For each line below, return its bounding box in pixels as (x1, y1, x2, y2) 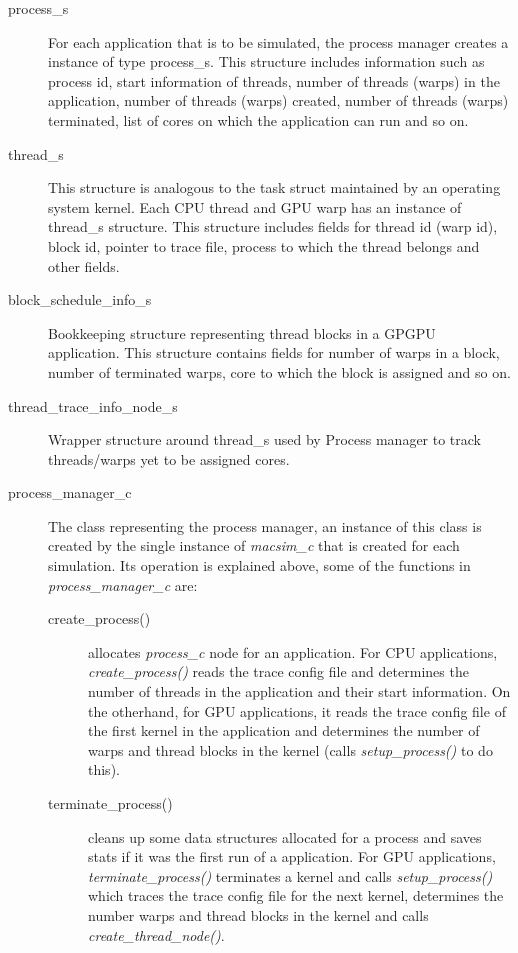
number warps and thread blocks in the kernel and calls (88, 904, 429, 925)
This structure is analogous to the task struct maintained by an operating (48, 177, 501, 198)
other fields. (48, 255, 120, 276)
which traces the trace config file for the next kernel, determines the (88, 885, 504, 906)
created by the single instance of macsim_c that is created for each (48, 535, 460, 556)
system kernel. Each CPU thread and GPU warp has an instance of (48, 196, 462, 217)
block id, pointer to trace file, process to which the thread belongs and (48, 235, 480, 256)
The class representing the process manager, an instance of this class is (48, 515, 482, 536)
